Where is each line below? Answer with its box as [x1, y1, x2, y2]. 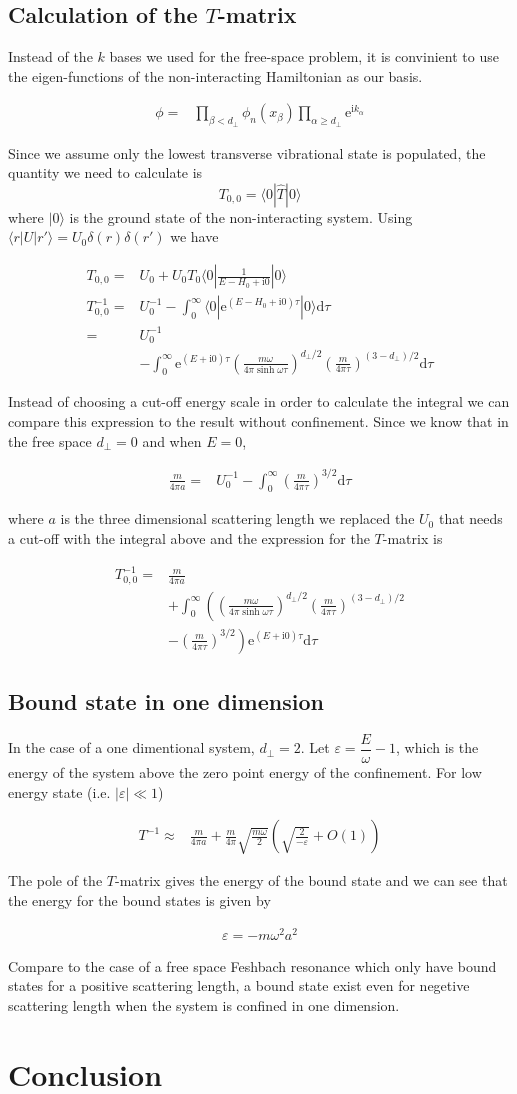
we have [170, 226, 219, 247]
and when [142, 430, 202, 451]
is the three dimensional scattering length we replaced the [60, 508, 415, 529]
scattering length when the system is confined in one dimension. [8, 994, 400, 1015]
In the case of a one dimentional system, [8, 737, 255, 758]
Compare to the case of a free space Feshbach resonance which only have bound [8, 955, 497, 976]
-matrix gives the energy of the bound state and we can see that [114, 870, 508, 891]
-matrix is [382, 528, 443, 549]
